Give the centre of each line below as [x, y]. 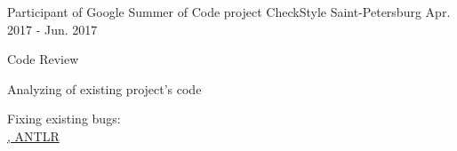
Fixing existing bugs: [64, 119]
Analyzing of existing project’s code [104, 88]
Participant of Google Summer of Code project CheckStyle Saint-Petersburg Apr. [229, 12]
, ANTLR [33, 135]
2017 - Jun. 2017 [52, 29]
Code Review [43, 59]
